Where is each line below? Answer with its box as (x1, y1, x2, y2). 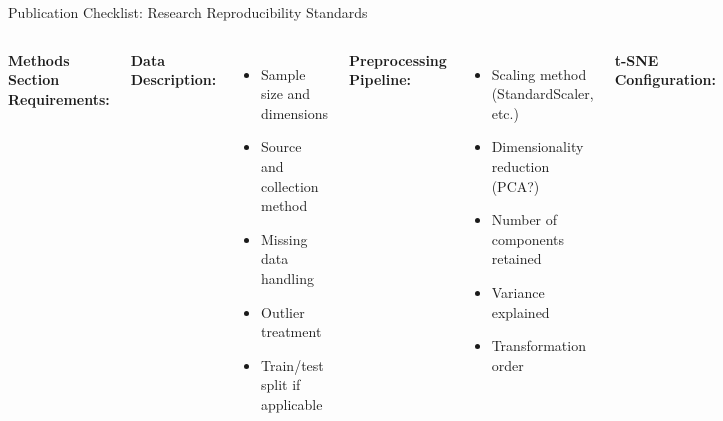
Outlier (261, 301, 305, 322)
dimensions (261, 102, 329, 123)
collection (261, 175, 319, 196)
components (491, 228, 565, 249)
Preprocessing (349, 49, 447, 70)
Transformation (491, 335, 586, 356)
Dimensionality (491, 136, 584, 157)
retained (491, 248, 542, 269)
